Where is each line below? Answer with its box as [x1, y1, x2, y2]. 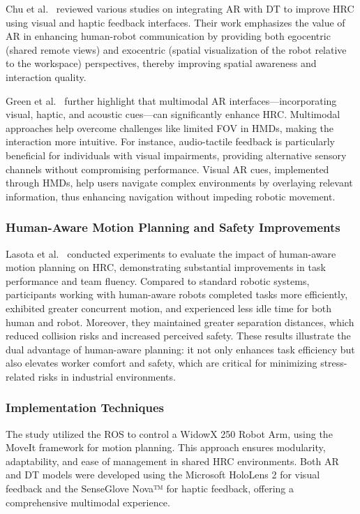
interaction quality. [6, 69, 87, 84]
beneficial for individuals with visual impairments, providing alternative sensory [6, 147, 347, 162]
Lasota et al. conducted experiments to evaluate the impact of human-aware [6, 246, 336, 260]
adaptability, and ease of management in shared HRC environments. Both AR [6, 453, 339, 468]
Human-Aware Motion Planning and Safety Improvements [6, 219, 340, 236]
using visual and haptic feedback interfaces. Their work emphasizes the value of [6, 15, 345, 29]
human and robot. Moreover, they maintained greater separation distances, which [6, 314, 354, 329]
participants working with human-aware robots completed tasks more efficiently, [6, 287, 348, 302]
